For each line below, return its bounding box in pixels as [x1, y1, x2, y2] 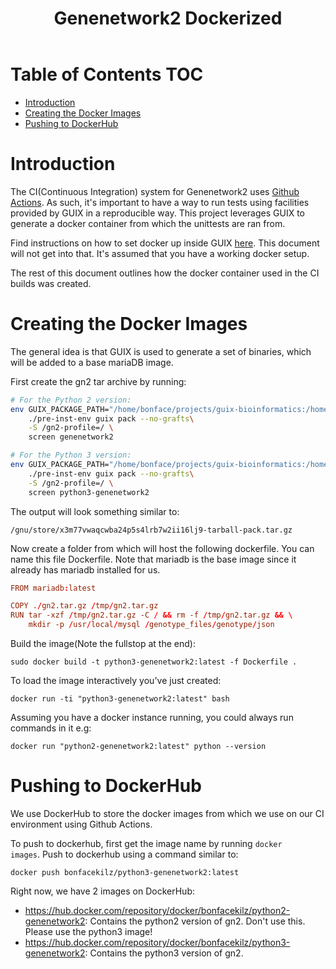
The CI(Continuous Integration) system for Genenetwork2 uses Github [10, 185, 300, 197]
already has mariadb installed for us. [10, 563, 161, 576]
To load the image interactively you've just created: [10, 675, 222, 687]
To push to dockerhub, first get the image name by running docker [10, 838, 283, 849]
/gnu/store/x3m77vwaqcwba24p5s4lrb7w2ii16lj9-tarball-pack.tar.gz [10, 525, 293, 535]
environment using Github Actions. [10, 818, 153, 830]
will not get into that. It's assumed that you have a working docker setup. [10, 247, 310, 259]
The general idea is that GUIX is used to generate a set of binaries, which [10, 345, 312, 357]
